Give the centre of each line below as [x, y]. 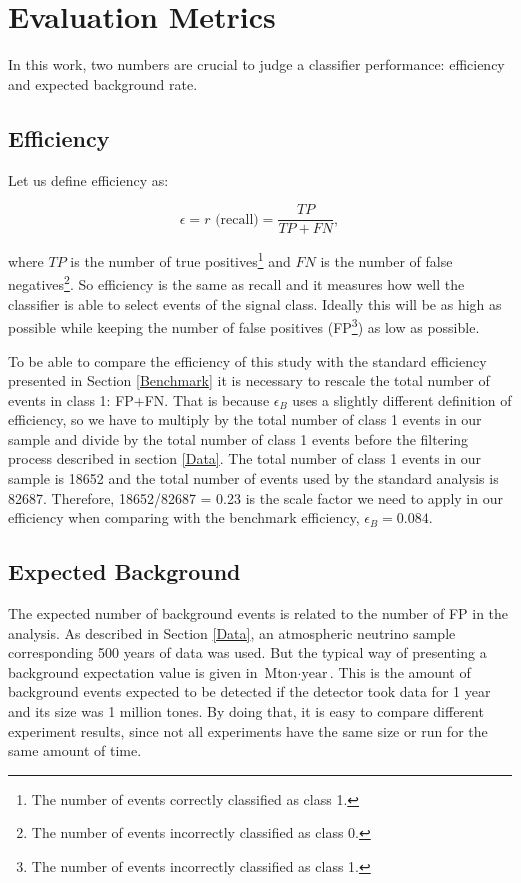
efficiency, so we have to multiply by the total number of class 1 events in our [245, 419]
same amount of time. [75, 750]
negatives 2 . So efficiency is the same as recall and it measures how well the [236, 283]
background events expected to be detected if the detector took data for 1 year [249, 691]
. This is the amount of [400, 671]
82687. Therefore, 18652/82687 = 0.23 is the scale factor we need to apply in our [255, 497]
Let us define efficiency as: [88, 179]
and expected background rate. [103, 83]
